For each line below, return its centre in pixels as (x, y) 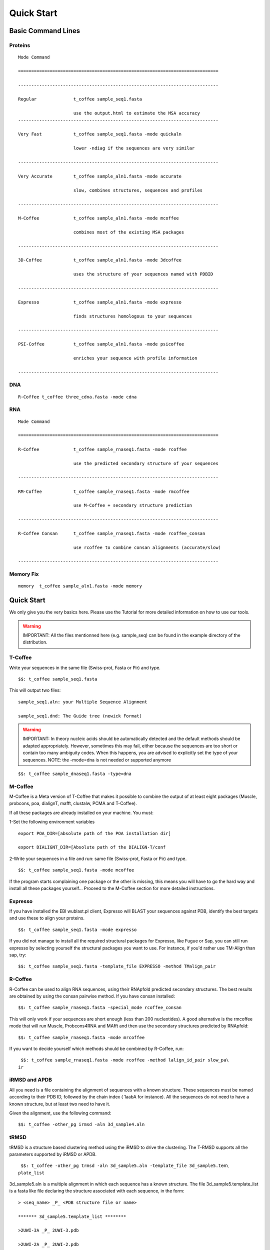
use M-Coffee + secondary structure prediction (133, 505)
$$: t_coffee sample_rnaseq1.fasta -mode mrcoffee (81, 1037)
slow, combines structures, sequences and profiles (138, 190)
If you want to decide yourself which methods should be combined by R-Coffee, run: (96, 1048)
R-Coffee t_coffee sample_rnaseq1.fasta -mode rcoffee (102, 449)
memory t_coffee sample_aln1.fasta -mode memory (80, 586)
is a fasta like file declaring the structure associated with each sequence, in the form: (97, 1191)
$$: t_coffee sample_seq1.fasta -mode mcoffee (76, 870)
